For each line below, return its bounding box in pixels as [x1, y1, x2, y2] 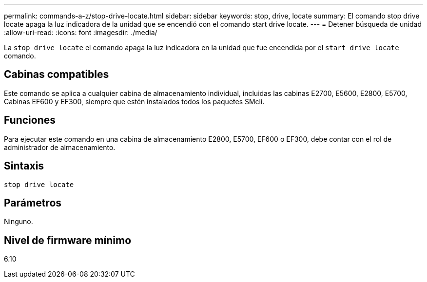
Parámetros [4, 196, 62, 209]
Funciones [4, 114, 56, 127]
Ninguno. [4, 217, 33, 226]
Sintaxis [4, 160, 44, 172]
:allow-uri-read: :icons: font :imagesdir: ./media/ [4, 28, 157, 37]
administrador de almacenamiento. [4, 143, 116, 151]
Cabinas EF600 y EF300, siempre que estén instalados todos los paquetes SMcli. [4, 97, 265, 106]
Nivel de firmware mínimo [4, 234, 132, 246]
